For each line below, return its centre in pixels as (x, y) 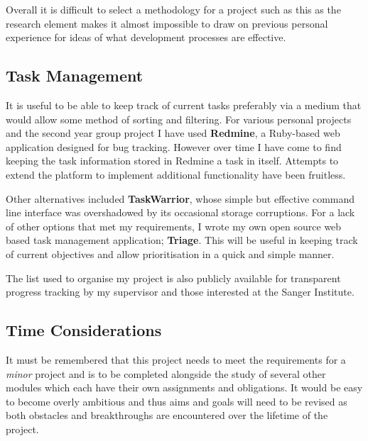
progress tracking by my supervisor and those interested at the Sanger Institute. (180, 292)
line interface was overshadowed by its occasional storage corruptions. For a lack (180, 212)
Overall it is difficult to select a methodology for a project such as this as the (173, 9)
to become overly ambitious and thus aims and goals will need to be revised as (177, 401)
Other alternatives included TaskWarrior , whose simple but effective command (180, 198)
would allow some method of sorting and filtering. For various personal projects (179, 119)
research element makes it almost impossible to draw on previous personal (167, 23)
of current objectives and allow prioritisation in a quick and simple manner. (170, 253)
